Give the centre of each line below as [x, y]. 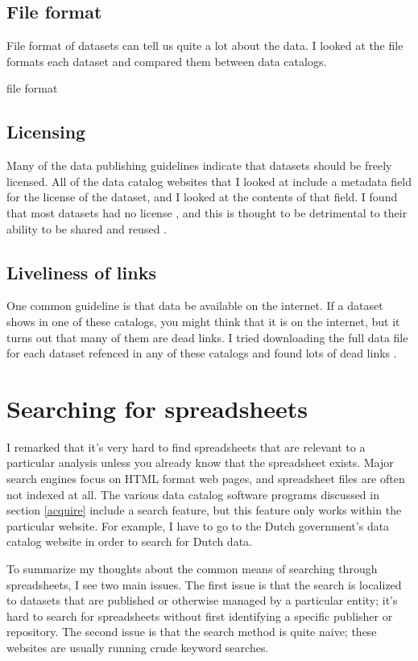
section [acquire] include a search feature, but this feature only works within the [204, 510]
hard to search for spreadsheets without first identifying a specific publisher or [200, 616]
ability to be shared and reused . [87, 228]
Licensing [46, 132]
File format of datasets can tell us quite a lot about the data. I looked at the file [205, 45]
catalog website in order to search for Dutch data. [129, 541]
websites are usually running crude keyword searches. [138, 647]
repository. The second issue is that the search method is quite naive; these [192, 632]
